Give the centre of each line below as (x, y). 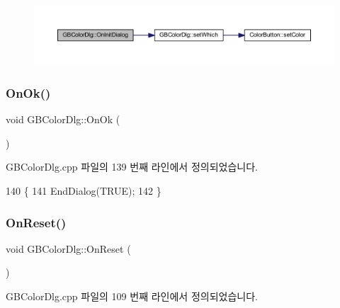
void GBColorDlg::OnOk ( (63, 119)
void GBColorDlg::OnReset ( (68, 248)
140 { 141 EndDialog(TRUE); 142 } (84, 191)
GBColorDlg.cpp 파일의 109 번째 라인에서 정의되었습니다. (132, 296)
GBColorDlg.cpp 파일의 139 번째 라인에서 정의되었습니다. (132, 167)
